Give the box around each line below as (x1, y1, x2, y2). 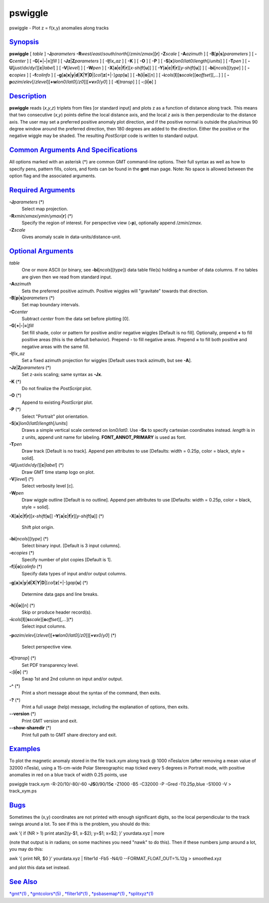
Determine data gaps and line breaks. (21, 591, 99, 597)
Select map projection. (21, 206, 68, 212)
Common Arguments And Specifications (9, 146, 138, 154)
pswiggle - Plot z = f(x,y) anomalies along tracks (9, 25, 109, 31)
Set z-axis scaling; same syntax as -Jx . (21, 372, 102, 378)
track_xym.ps (9, 788, 37, 794)
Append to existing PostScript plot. (21, 399, 93, 405)
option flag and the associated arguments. (9, 173, 96, 179)
